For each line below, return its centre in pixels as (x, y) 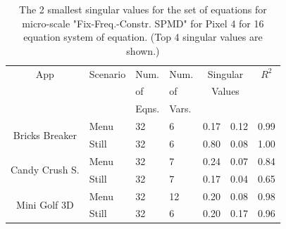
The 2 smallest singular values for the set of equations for (143, 9)
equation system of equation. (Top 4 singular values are (143, 37)
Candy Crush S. (45, 170)
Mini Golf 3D (45, 204)
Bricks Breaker (45, 135)
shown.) (143, 50)
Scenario (107, 73)
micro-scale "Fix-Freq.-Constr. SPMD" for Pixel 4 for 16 (143, 23)
